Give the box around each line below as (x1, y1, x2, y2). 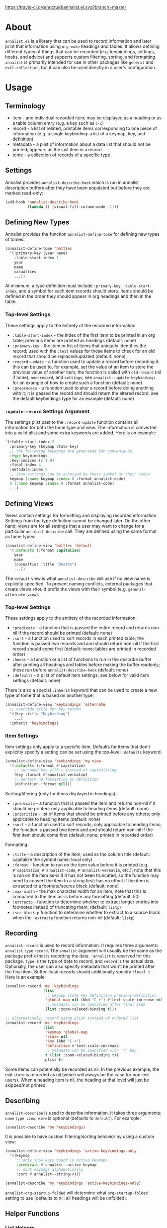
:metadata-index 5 (9, 467, 48, 472)
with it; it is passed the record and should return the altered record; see (12, 390, 159, 396)
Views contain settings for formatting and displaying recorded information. (5, 512, 158, 519)
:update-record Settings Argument (5, 408, 90, 415)
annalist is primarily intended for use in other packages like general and (5, 59, 154, 65)
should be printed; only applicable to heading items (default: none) (12, 805, 149, 811)
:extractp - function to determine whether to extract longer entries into (12, 899, 159, 905)
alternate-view (5, 592, 37, 597)
